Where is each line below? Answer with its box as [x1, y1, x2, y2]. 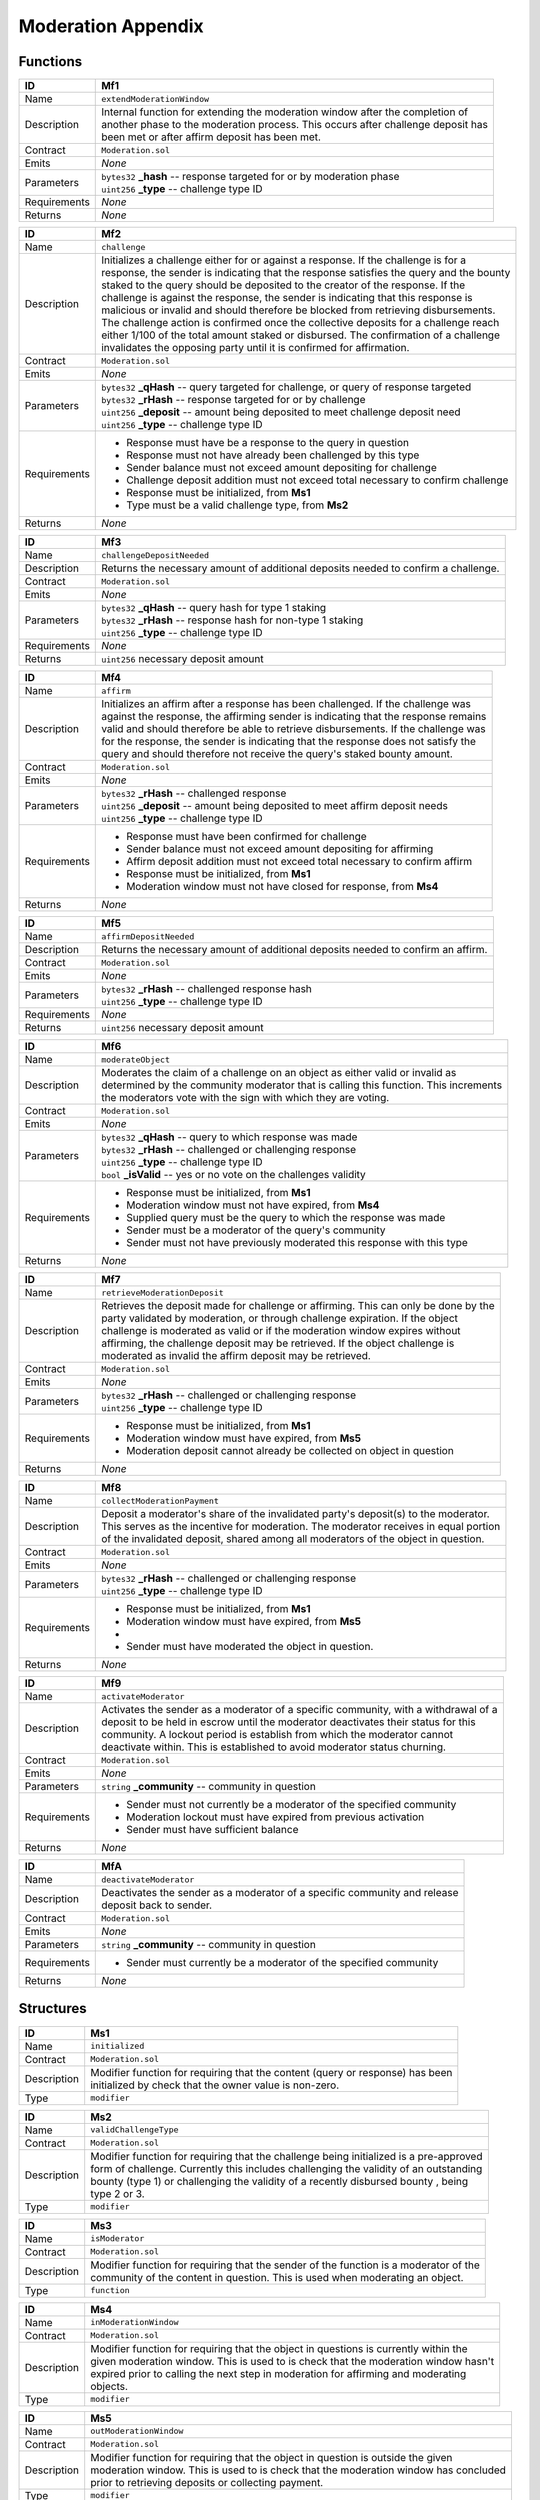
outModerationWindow [90, 2426, 184, 2437]
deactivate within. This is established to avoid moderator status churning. [101, 1740, 447, 1754]
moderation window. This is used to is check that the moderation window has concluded [90, 2463, 507, 2477]
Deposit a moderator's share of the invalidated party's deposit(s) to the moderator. [101, 1507, 490, 1521]
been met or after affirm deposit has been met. [101, 130, 322, 144]
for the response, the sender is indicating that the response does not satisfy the [101, 735, 477, 749]
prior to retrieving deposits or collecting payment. [90, 2475, 324, 2489]
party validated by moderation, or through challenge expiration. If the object [101, 1311, 459, 1325]
